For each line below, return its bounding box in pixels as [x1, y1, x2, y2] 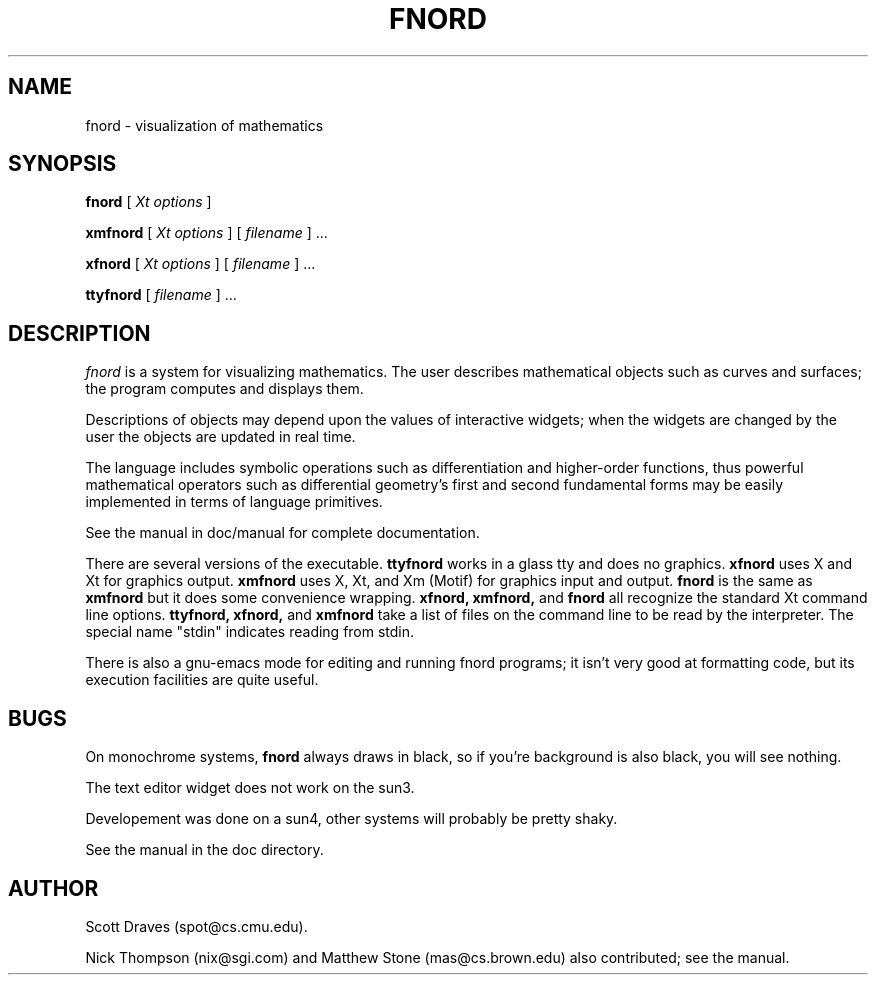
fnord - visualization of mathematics [85, 116, 324, 134]
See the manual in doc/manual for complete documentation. [85, 524, 480, 542]
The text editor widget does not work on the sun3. [85, 779, 415, 797]
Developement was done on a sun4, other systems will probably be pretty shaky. [85, 810, 618, 828]
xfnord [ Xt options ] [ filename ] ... [85, 255, 316, 273]
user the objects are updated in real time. [85, 428, 356, 446]
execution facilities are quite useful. [85, 671, 319, 689]
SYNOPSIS [8, 151, 117, 177]
